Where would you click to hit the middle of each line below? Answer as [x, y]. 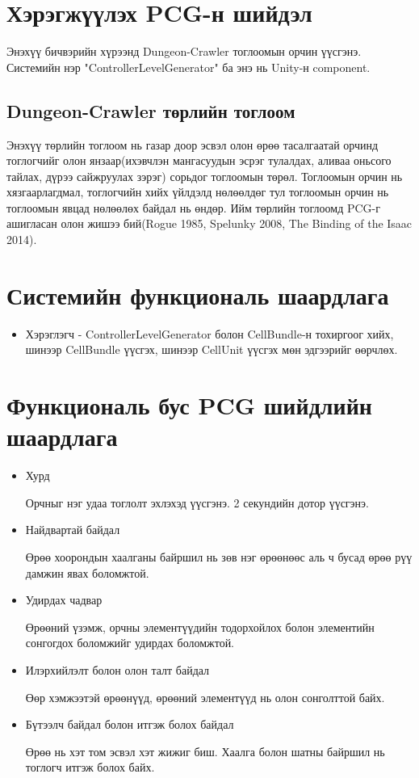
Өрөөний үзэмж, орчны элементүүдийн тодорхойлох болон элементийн [200, 627]
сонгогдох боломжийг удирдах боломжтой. [130, 643]
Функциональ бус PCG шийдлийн [189, 405]
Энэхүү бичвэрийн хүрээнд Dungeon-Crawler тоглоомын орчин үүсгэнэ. [184, 51]
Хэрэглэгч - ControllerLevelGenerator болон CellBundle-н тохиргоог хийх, [209, 333]
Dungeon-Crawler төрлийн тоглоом [151, 110]
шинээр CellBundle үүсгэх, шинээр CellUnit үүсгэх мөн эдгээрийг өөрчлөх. [212, 349]
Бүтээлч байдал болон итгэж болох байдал [130, 724]
